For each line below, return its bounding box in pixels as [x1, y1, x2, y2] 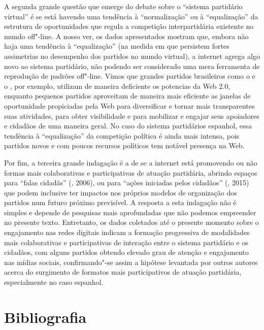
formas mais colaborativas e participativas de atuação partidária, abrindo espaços [4, 167, 257, 178]
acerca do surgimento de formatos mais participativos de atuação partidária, [4, 267, 242, 277]
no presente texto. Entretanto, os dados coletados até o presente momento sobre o [4, 217, 259, 227]
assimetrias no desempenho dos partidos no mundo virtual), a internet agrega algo [4, 50, 260, 61]
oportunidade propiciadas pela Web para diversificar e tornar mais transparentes [4, 100, 255, 111]
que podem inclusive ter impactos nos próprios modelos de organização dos [4, 187, 237, 197]
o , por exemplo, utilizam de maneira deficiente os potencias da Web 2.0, [4, 80, 230, 91]
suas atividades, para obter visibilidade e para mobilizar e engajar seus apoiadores [4, 110, 259, 121]
